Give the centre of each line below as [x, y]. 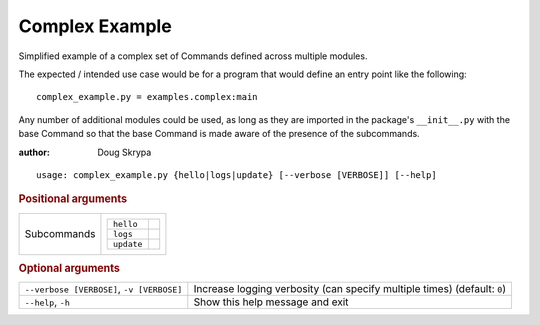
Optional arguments [69, 268]
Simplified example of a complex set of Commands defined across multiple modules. [193, 56]
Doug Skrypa [124, 152]
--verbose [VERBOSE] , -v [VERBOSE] [103, 289]
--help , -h [47, 302]
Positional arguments [73, 199]
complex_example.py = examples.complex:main [147, 97]
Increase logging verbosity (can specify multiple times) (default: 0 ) [350, 289]
